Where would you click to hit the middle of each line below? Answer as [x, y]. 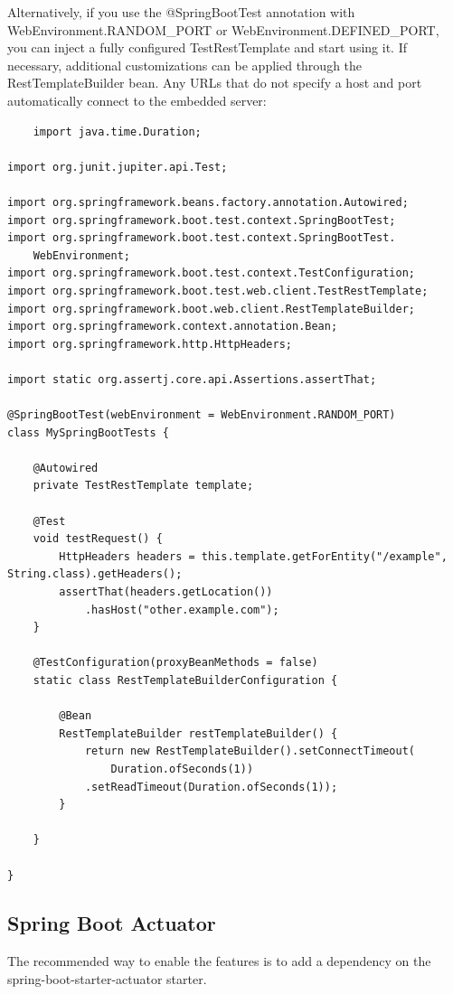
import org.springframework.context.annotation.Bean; [173, 327]
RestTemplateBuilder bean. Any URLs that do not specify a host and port [215, 83]
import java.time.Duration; [117, 131]
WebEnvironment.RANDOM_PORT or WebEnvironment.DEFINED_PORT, [223, 29]
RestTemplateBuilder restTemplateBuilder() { [198, 733]
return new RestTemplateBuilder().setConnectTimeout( [250, 751]
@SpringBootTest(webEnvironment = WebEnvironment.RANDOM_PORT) [202, 415]
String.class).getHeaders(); [95, 574]
